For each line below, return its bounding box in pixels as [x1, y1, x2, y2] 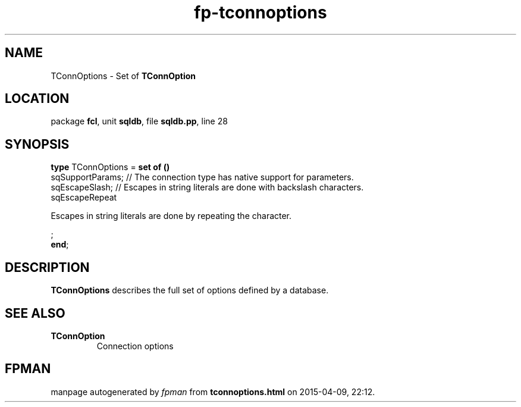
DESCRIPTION [5, 259, 90, 275]
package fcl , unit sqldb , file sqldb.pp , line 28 [51, 116, 228, 127]
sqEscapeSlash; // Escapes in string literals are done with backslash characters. [51, 182, 364, 193]
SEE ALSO [5, 305, 65, 321]
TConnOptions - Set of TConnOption [51, 70, 196, 81]
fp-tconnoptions [194, 2, 327, 23]
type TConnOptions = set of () [51, 162, 170, 173]
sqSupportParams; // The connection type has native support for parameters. [51, 172, 354, 183]
